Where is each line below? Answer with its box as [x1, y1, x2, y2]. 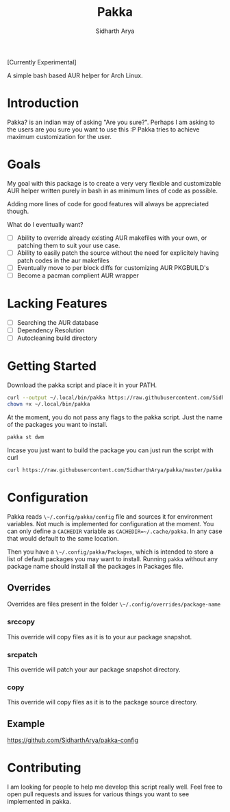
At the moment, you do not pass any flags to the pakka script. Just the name [7, 413, 222, 421]
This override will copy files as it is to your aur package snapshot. [7, 632, 192, 641]
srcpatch [7, 650, 38, 659]
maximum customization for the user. [7, 132, 112, 140]
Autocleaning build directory [16, 334, 98, 343]
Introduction [7, 95, 79, 111]
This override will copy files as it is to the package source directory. [7, 698, 198, 706]
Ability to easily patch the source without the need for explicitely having [16, 248, 219, 257]
